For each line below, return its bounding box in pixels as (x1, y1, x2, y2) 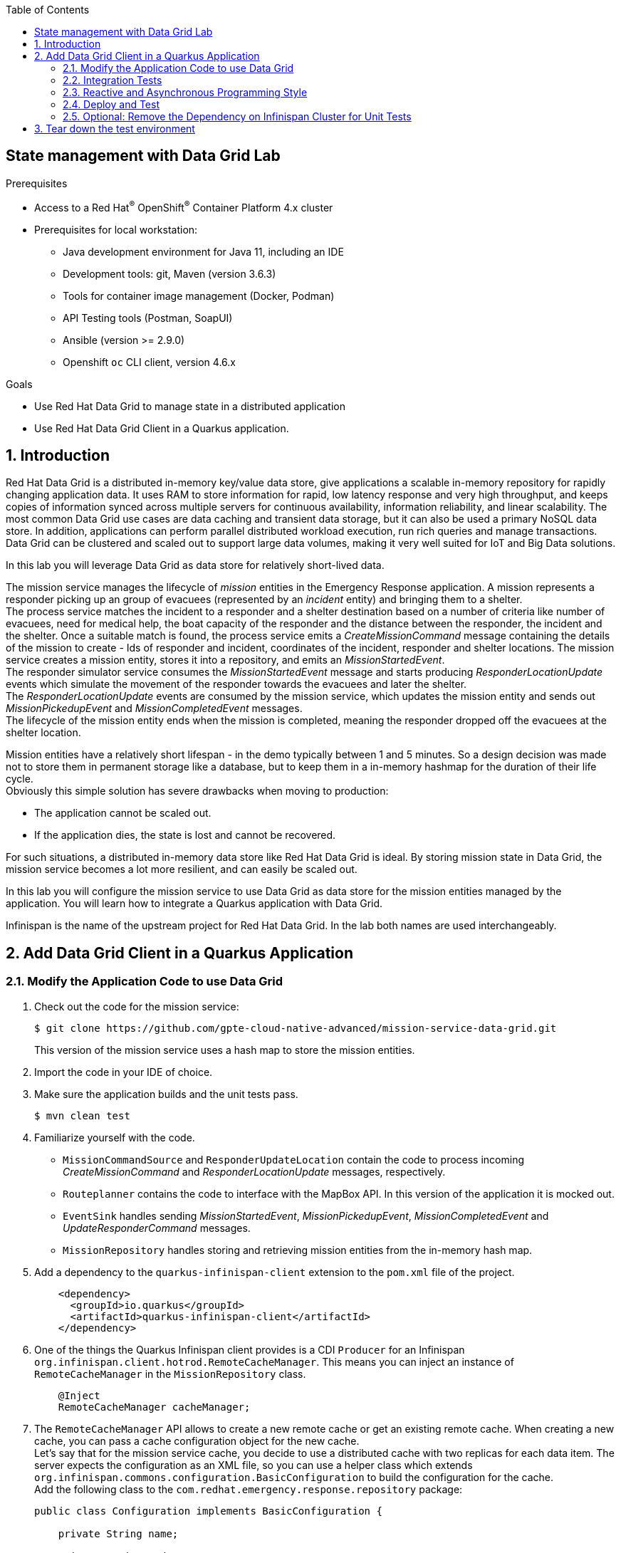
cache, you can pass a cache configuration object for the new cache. (34, 1434, 360, 1447)
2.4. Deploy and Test (63, 98, 160, 110)
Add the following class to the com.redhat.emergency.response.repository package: (34, 1483, 463, 1495)
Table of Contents (6, 4, 90, 16)
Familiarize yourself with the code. (34, 1131, 195, 1144)
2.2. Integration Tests (63, 74, 162, 86)
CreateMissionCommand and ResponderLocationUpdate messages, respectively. (63, 1165, 446, 1178)
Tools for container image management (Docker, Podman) (63, 289, 335, 302)
